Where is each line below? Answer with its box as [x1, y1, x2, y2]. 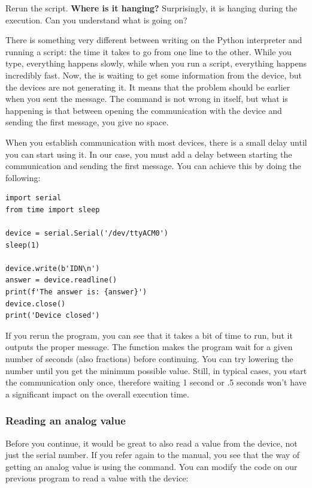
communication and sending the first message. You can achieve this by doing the [5, 159, 301, 172]
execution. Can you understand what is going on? [5, 13, 187, 26]
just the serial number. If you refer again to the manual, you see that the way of [5, 448, 300, 461]
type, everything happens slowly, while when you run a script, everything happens [5, 57, 307, 70]
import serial [5, 194, 62, 203]
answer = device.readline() [5, 276, 117, 285]
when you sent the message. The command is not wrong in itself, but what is [5, 92, 288, 105]
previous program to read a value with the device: [5, 472, 189, 484]
